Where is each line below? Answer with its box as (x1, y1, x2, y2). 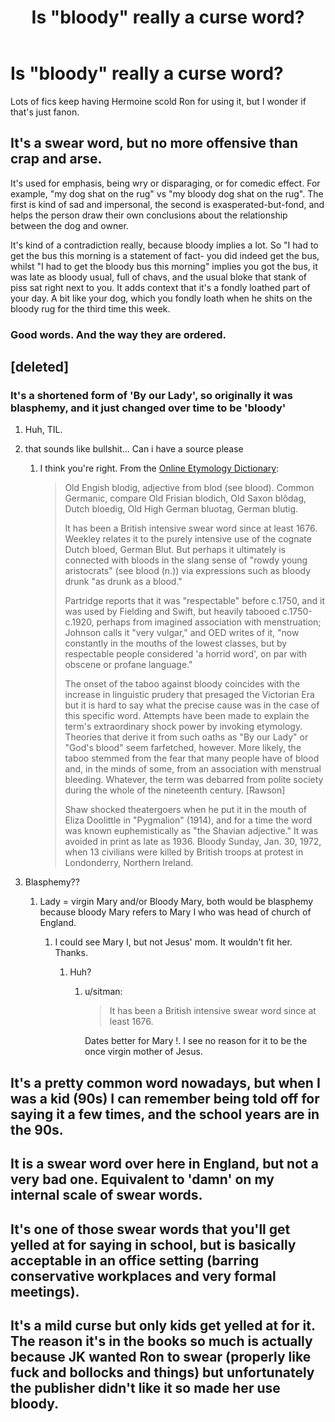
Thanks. (54, 947, 88, 959)
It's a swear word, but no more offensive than (10, 135, 299, 152)
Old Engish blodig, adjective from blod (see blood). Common (64, 482, 315, 494)
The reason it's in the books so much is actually (10, 1332, 313, 1350)
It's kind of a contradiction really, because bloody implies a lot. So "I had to (10, 239, 319, 251)
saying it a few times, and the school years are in (10, 1106, 320, 1123)
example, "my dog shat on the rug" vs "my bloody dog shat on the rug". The (10, 187, 324, 200)
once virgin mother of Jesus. (84, 1046, 203, 1058)
